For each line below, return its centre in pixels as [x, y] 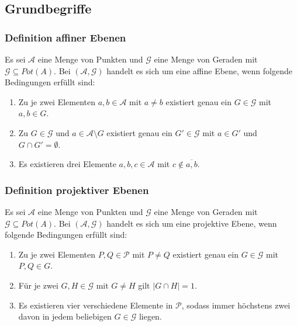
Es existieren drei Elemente [67, 164]
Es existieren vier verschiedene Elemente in [96, 305]
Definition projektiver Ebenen [77, 190]
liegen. [150, 316]
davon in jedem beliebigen [65, 316]
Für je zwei [38, 285]
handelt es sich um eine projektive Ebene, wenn [192, 223]
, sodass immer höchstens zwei [236, 305]
